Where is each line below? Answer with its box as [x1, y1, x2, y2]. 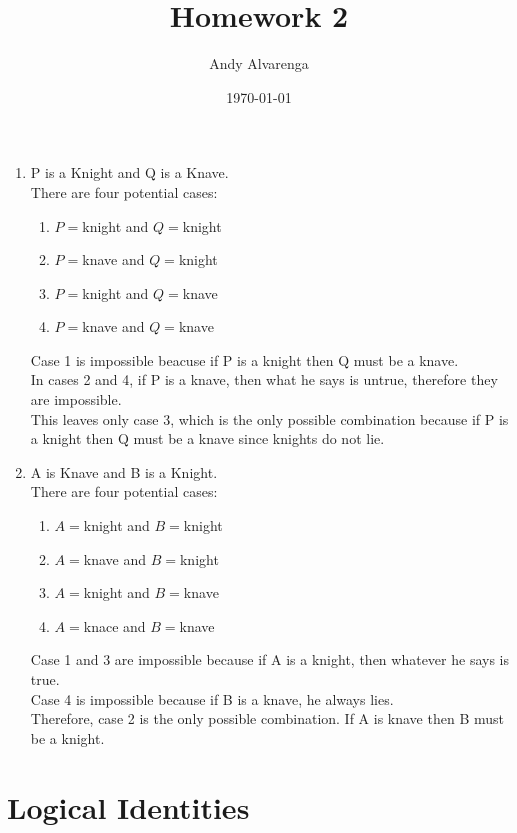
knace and [83, 615, 146, 636]
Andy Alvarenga [209, 53, 309, 74]
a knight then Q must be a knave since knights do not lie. [30, 428, 385, 449]
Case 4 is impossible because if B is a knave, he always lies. [30, 688, 394, 709]
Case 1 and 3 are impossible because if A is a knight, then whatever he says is [30, 649, 509, 670]
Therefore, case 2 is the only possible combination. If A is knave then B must [30, 708, 504, 729]
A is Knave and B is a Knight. [30, 461, 218, 482]
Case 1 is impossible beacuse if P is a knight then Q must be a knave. [30, 349, 459, 370]
